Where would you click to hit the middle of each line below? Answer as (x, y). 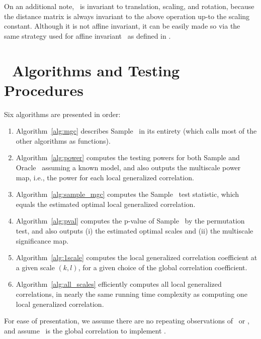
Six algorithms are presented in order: (62, 114)
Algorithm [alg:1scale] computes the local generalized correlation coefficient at (137, 257)
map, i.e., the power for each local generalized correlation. (105, 177)
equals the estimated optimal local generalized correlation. (106, 204)
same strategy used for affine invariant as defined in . (88, 35)
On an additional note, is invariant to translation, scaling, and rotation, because (129, 6)
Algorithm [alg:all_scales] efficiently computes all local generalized (119, 284)
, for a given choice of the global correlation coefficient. (163, 267)
